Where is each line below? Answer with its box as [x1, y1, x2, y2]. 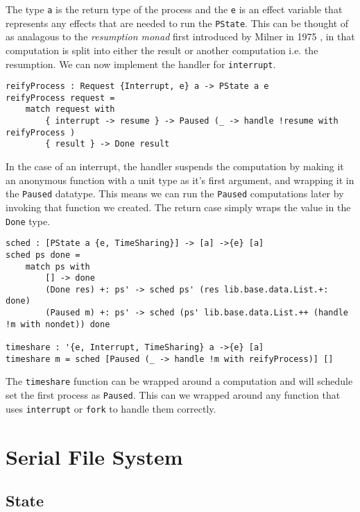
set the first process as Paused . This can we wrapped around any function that [6, 388, 341, 402]
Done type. [6, 213, 51, 228]
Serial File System [6, 442, 183, 470]
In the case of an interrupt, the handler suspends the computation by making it [6, 159, 344, 174]
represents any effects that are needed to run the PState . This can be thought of [6, 15, 349, 30]
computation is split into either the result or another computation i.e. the [6, 42, 318, 57]
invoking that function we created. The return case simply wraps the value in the [6, 199, 351, 214]
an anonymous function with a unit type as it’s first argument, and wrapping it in [6, 172, 354, 187]
